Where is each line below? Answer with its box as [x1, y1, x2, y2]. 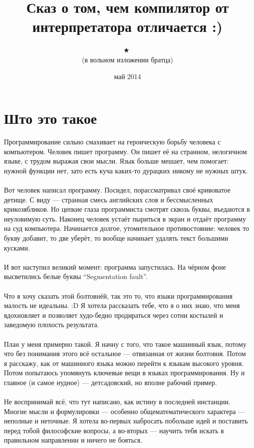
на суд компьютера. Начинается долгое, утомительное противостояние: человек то [4, 223, 249, 233]
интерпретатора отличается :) [32, 16, 223, 36]
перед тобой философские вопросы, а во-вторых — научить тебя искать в [4, 425, 224, 435]
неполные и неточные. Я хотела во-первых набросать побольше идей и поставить [4, 416, 248, 426]
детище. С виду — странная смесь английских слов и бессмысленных [4, 194, 213, 204]
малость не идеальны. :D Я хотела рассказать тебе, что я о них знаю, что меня [4, 300, 240, 310]
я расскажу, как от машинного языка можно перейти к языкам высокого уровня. [4, 358, 244, 368]
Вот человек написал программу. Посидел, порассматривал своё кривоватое [4, 185, 230, 195]
